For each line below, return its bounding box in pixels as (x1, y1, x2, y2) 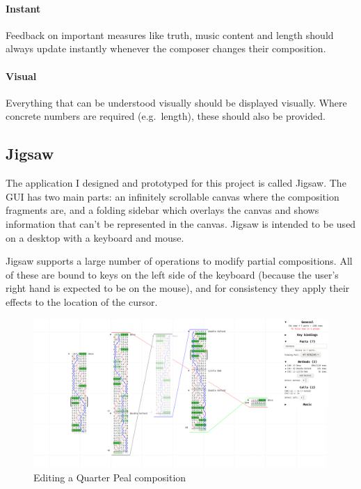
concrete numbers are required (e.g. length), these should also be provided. (6, 109, 326, 123)
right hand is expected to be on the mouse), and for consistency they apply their (6, 281, 350, 295)
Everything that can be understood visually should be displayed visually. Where (6, 95, 347, 109)
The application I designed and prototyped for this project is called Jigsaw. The (6, 176, 346, 190)
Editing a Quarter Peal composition (33, 469, 186, 484)
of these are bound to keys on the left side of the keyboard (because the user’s (6, 267, 339, 281)
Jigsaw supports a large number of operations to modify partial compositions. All (6, 254, 353, 268)
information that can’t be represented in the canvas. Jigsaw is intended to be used (6, 216, 356, 231)
